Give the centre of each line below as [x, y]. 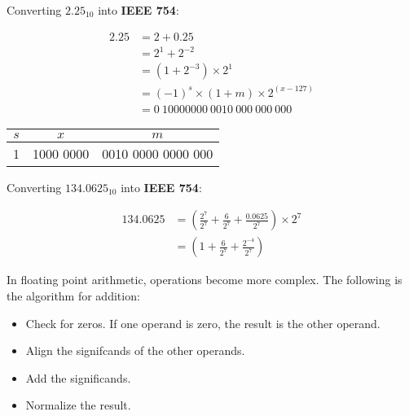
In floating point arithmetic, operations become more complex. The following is [204, 280]
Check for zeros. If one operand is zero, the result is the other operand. [203, 323]
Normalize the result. [78, 405]
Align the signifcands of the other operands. [135, 350]
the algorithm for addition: [73, 295]
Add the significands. [78, 377]
